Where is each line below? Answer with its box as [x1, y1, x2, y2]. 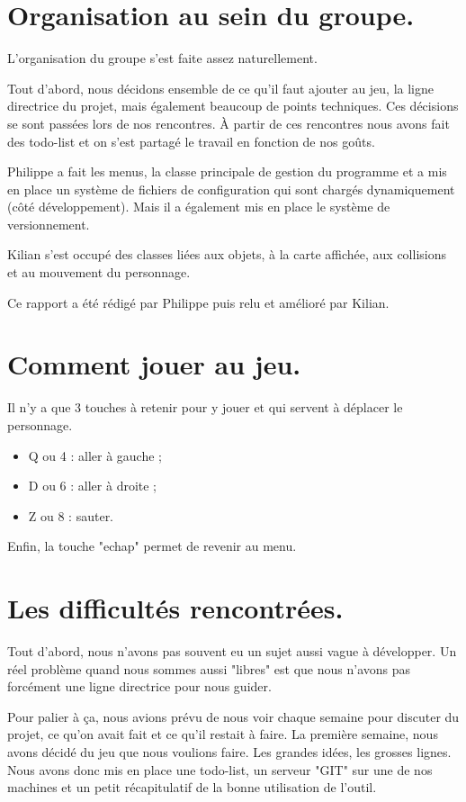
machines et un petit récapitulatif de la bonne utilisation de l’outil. [7, 778, 377, 797]
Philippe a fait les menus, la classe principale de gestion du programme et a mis [7, 162, 447, 181]
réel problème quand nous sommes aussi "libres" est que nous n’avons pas [7, 659, 411, 678]
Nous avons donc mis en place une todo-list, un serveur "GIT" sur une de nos [7, 760, 433, 779]
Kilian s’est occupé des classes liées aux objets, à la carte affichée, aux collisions [7, 245, 446, 264]
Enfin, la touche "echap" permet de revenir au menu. [7, 536, 297, 555]
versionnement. [7, 214, 90, 233]
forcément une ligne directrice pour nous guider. [7, 677, 272, 696]
